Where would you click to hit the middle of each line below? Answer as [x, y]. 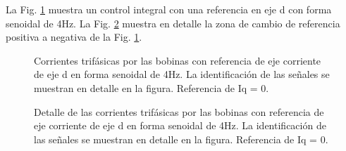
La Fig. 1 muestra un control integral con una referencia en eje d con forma [169, 9]
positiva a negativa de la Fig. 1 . [74, 37]
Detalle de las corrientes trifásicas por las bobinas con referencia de [179, 111]
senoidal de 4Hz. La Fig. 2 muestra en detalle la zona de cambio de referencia [173, 23]
